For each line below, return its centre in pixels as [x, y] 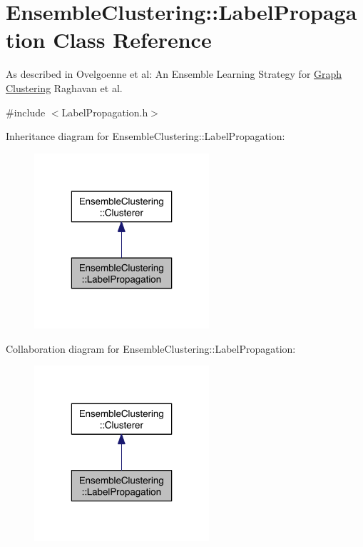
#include [26, 112]
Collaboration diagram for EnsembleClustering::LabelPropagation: [151, 348]
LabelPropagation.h [105, 112]
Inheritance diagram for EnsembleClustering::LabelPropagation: [145, 136]
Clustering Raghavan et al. [64, 87]
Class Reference [132, 40]
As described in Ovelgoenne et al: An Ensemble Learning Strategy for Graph [174, 74]
